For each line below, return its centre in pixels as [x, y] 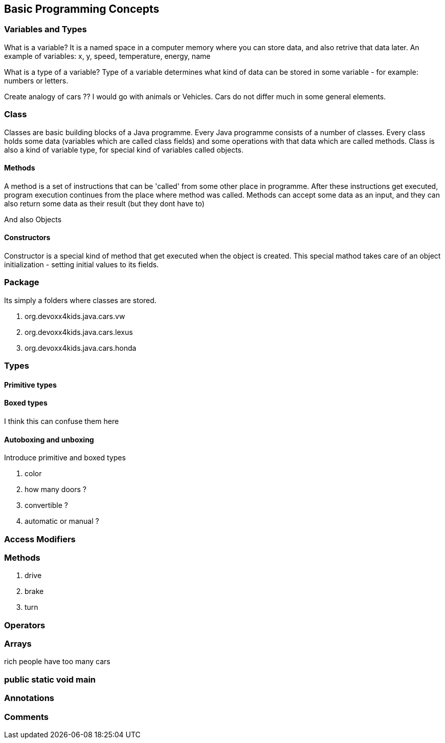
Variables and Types [46, 29]
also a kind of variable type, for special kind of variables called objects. [124, 150]
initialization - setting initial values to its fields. [82, 264]
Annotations [29, 698]
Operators [25, 625]
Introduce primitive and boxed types [65, 458]
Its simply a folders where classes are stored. [80, 300]
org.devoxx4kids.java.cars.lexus [79, 332]
